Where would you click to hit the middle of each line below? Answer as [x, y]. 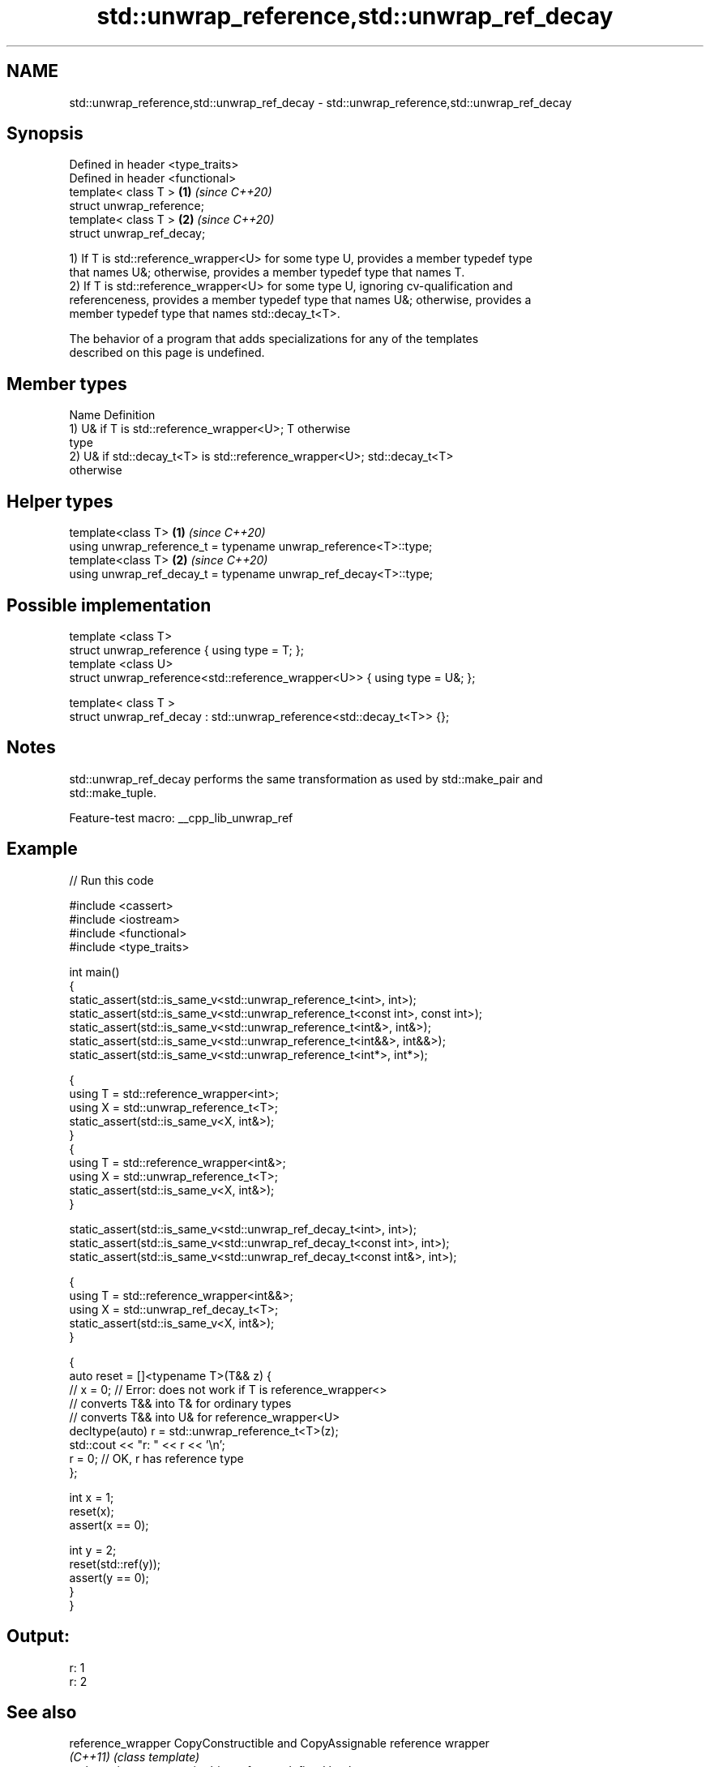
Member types [67, 384]
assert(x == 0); [109, 1525]
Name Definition [112, 415]
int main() [94, 971]
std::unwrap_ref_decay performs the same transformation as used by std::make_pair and [306, 778]
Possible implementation [109, 605]
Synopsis [45, 134]
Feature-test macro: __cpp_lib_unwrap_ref [181, 817]
